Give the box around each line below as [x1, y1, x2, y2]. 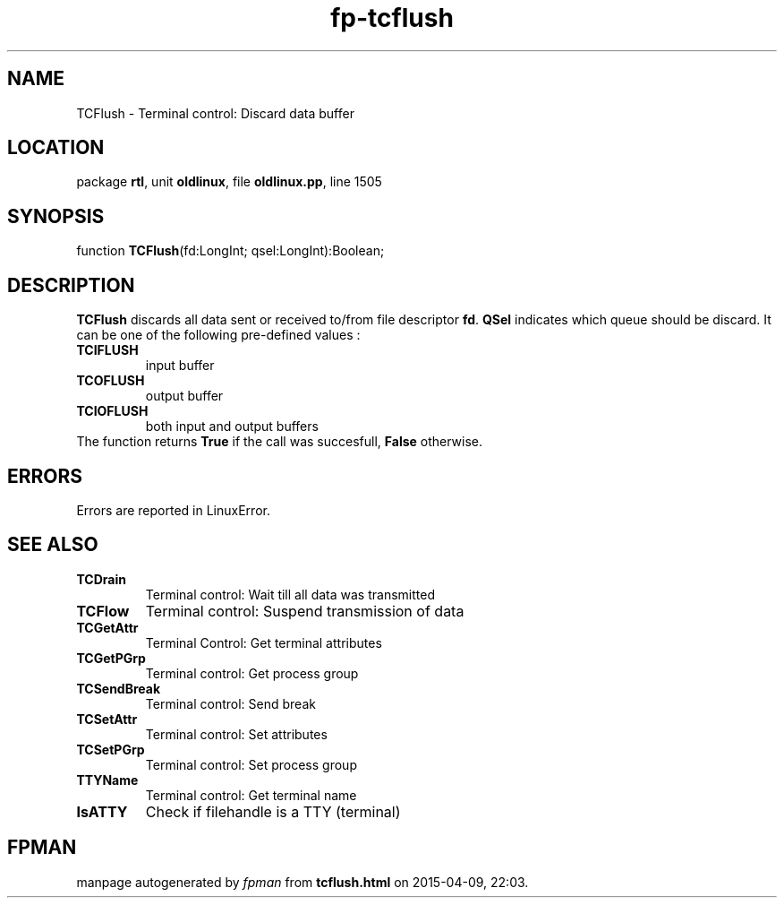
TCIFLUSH [76, 342, 139, 358]
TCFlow [76, 601, 130, 620]
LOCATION [7, 136, 105, 159]
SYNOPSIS [7, 204, 105, 228]
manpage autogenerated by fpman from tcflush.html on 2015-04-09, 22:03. [76, 874, 529, 890]
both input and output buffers [145, 418, 319, 435]
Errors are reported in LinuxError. [76, 502, 270, 518]
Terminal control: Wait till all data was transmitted [145, 586, 435, 602]
